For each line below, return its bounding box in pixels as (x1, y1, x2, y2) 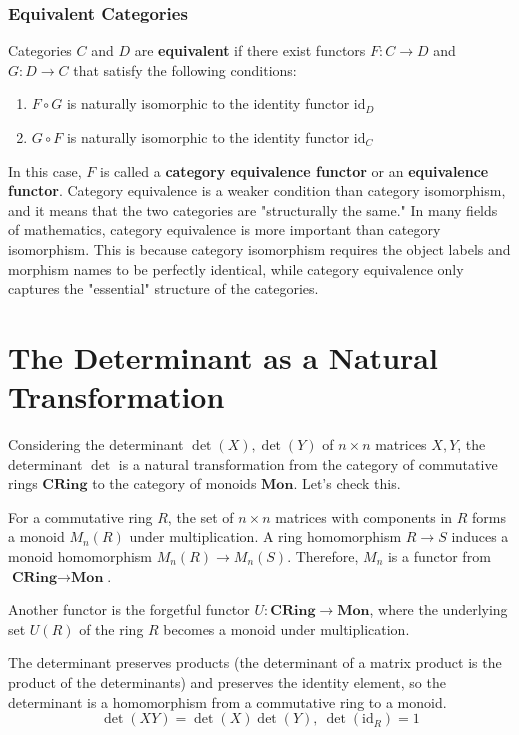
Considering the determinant (8, 434, 184, 455)
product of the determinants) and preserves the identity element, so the (8, 672, 446, 692)
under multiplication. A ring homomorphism (129, 526, 402, 547)
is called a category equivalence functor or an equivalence (99, 160, 489, 181)
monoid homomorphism (8, 546, 153, 567)
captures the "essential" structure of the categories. (8, 278, 319, 299)
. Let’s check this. (293, 473, 401, 494)
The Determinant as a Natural (8, 336, 438, 377)
